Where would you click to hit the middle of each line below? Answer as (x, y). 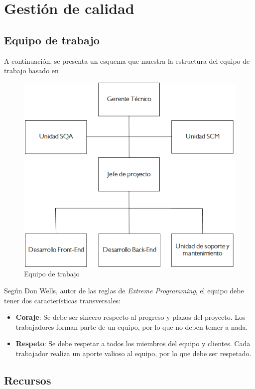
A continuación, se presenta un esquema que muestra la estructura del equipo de (127, 61)
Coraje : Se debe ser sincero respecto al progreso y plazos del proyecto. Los (130, 317)
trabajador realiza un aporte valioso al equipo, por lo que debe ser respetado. (133, 353)
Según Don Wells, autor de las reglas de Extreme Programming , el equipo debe (124, 291)
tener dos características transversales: (62, 300)
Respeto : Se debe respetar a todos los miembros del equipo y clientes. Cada (133, 343)
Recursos (28, 380)
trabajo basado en (31, 70)
